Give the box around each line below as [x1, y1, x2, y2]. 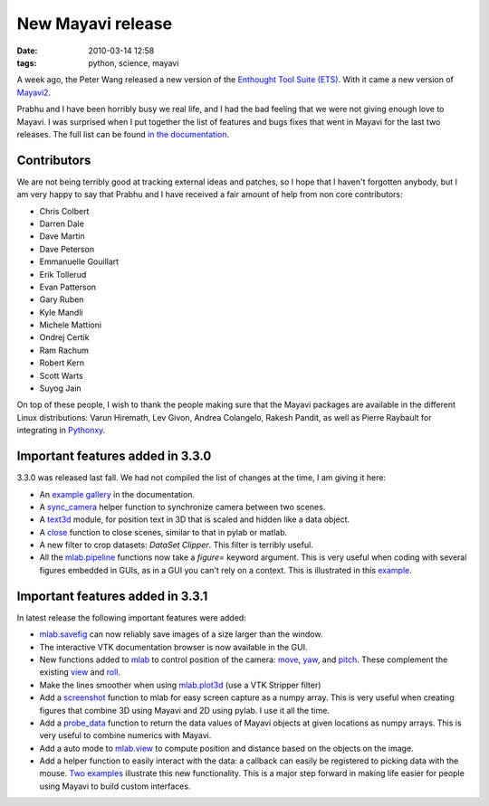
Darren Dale [39, 218, 85, 229]
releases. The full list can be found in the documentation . [16, 128, 230, 139]
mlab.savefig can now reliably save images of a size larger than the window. [39, 629, 323, 640]
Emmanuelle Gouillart [39, 256, 120, 267]
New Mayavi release [16, 14, 172, 33]
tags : [16, 57, 37, 68]
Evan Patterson [39, 281, 97, 292]
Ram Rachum [39, 345, 90, 356]
